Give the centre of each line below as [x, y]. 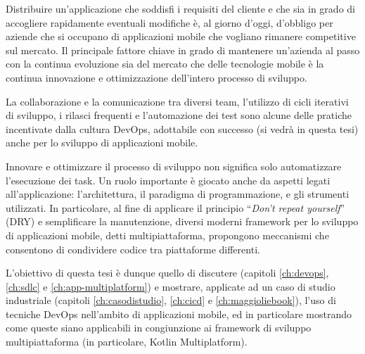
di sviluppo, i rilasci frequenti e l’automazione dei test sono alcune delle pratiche [179, 115]
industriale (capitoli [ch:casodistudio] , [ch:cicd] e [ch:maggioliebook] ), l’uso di [171, 300]
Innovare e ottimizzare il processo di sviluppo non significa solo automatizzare [174, 166]
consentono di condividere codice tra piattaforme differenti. [133, 249]
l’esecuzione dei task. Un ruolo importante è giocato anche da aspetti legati [168, 180]
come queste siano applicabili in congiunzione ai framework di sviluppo [159, 328]
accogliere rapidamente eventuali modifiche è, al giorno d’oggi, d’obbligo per [169, 22]
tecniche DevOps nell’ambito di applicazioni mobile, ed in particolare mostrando [179, 314]
